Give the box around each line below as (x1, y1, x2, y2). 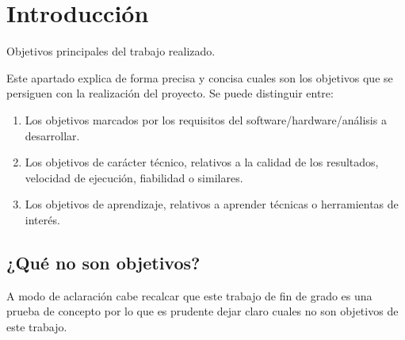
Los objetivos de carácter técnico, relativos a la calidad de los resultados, (25, 154, 379, 170)
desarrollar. (25, 127, 80, 143)
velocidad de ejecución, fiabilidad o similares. (25, 169, 243, 185)
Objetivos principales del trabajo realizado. (6, 43, 216, 59)
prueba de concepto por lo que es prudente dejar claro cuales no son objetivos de (6, 303, 399, 319)
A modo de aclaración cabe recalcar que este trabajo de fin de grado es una (6, 287, 373, 304)
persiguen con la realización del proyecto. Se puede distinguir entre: (6, 85, 334, 101)
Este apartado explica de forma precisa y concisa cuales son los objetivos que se (6, 69, 393, 86)
